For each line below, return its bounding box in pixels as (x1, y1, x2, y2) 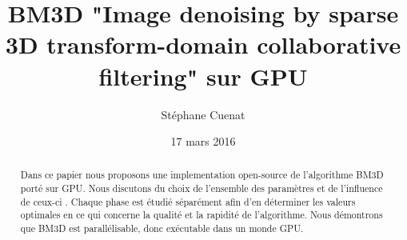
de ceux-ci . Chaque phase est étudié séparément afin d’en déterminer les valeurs (20, 194, 356, 208)
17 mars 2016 (170, 133, 236, 150)
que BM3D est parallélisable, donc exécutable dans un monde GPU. (20, 222, 304, 235)
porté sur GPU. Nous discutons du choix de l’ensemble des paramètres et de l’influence (20, 182, 383, 195)
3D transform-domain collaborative (5, 28, 401, 61)
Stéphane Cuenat (161, 106, 245, 122)
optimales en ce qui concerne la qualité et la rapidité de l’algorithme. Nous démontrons (20, 208, 383, 222)
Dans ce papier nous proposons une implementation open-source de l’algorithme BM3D (20, 168, 384, 182)
